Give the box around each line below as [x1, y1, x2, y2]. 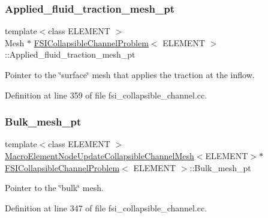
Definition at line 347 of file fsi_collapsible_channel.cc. [5, 201, 207, 214]
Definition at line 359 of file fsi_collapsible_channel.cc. [5, 88, 207, 101]
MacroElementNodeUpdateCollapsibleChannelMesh [5, 150, 194, 162]
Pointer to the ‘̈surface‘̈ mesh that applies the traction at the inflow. [5, 68, 255, 80]
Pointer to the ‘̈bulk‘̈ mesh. [5, 181, 104, 194]
